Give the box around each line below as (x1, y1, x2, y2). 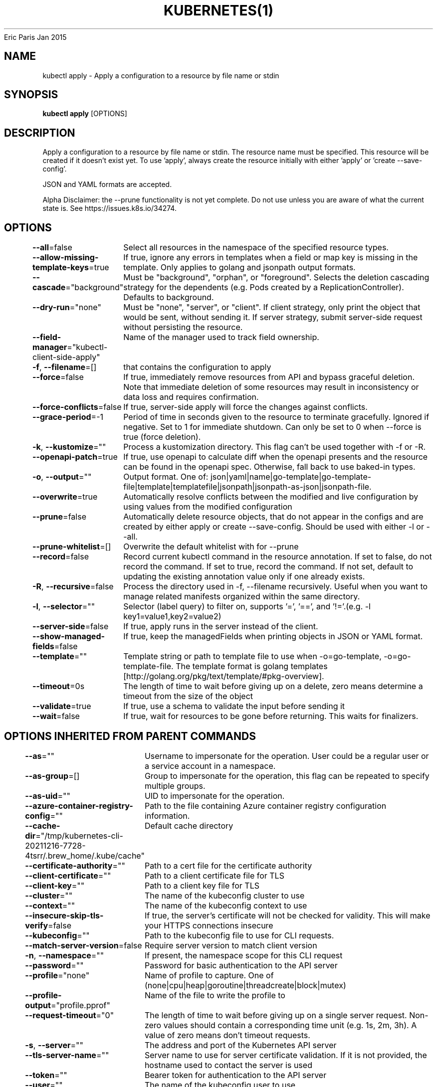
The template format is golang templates (176, 661, 328, 672)
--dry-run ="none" (32, 302, 101, 313)
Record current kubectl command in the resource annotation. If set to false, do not (123, 551, 432, 562)
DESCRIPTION (4, 126, 75, 139)
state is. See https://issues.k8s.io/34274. (42, 204, 177, 213)
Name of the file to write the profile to (144, 990, 285, 1000)
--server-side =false (32, 621, 109, 632)
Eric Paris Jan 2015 (4, 32, 67, 41)
